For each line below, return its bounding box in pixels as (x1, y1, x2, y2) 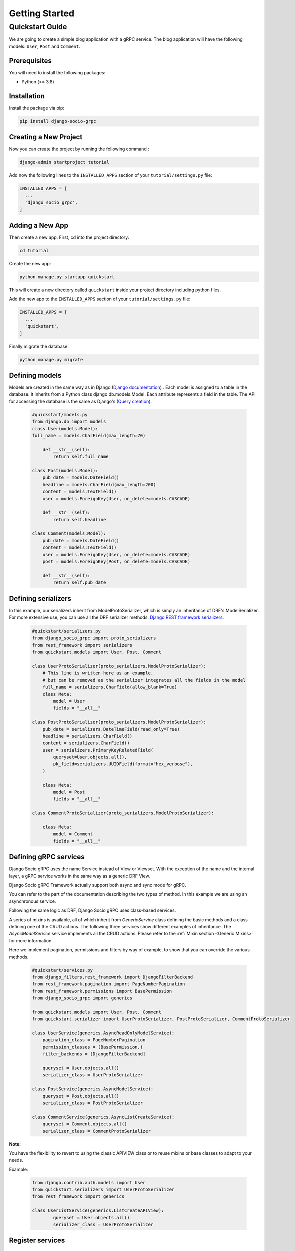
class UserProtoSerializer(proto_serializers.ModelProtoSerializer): (32, 663, 206, 669)
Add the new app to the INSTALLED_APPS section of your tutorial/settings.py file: (9, 296, 191, 302)
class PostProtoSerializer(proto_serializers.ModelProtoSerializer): (32, 719, 206, 725)
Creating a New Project (9, 133, 83, 141)
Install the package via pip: (9, 105, 65, 111)
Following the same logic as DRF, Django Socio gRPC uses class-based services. (9, 907, 176, 913)
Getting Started (9, 8, 75, 19)
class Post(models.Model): (32, 468, 98, 473)
